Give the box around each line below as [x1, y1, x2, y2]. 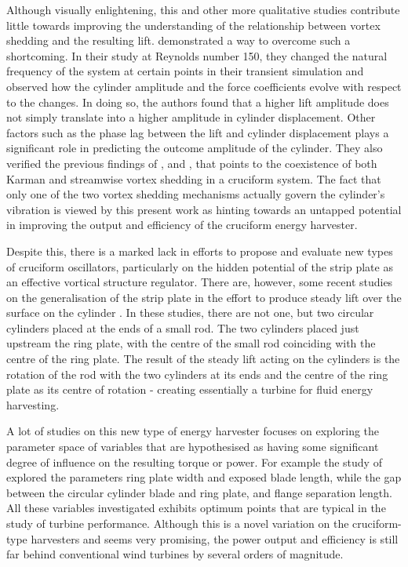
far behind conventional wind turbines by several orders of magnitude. [6, 546, 344, 562]
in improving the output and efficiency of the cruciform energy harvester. [6, 216, 358, 233]
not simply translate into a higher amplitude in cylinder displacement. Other [6, 109, 376, 125]
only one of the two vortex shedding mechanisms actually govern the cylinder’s [6, 186, 385, 202]
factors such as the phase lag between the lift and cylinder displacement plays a [6, 124, 389, 140]
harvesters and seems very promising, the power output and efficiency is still [31, 530, 399, 547]
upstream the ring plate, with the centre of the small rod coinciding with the [6, 335, 376, 351]
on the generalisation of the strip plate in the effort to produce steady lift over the [6, 289, 402, 305]
